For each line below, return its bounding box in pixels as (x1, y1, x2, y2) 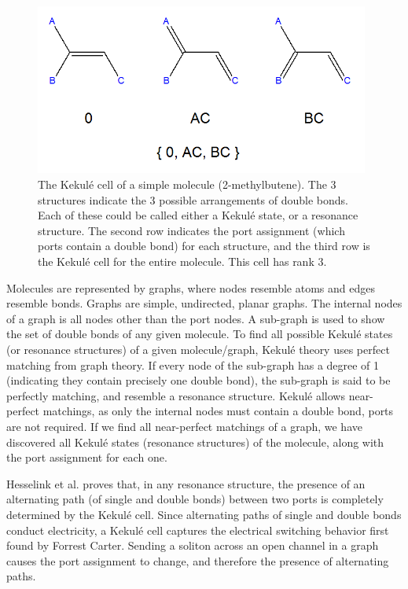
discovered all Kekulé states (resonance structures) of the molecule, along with (6, 433, 384, 450)
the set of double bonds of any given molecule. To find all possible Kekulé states (6, 326, 393, 342)
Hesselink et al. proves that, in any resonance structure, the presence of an (6, 475, 366, 491)
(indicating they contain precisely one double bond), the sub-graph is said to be (6, 372, 391, 388)
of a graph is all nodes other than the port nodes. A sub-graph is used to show (6, 310, 385, 326)
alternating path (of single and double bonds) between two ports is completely (6, 491, 384, 507)
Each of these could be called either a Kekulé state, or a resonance (38, 207, 358, 223)
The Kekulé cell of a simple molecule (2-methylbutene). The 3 (38, 176, 336, 193)
